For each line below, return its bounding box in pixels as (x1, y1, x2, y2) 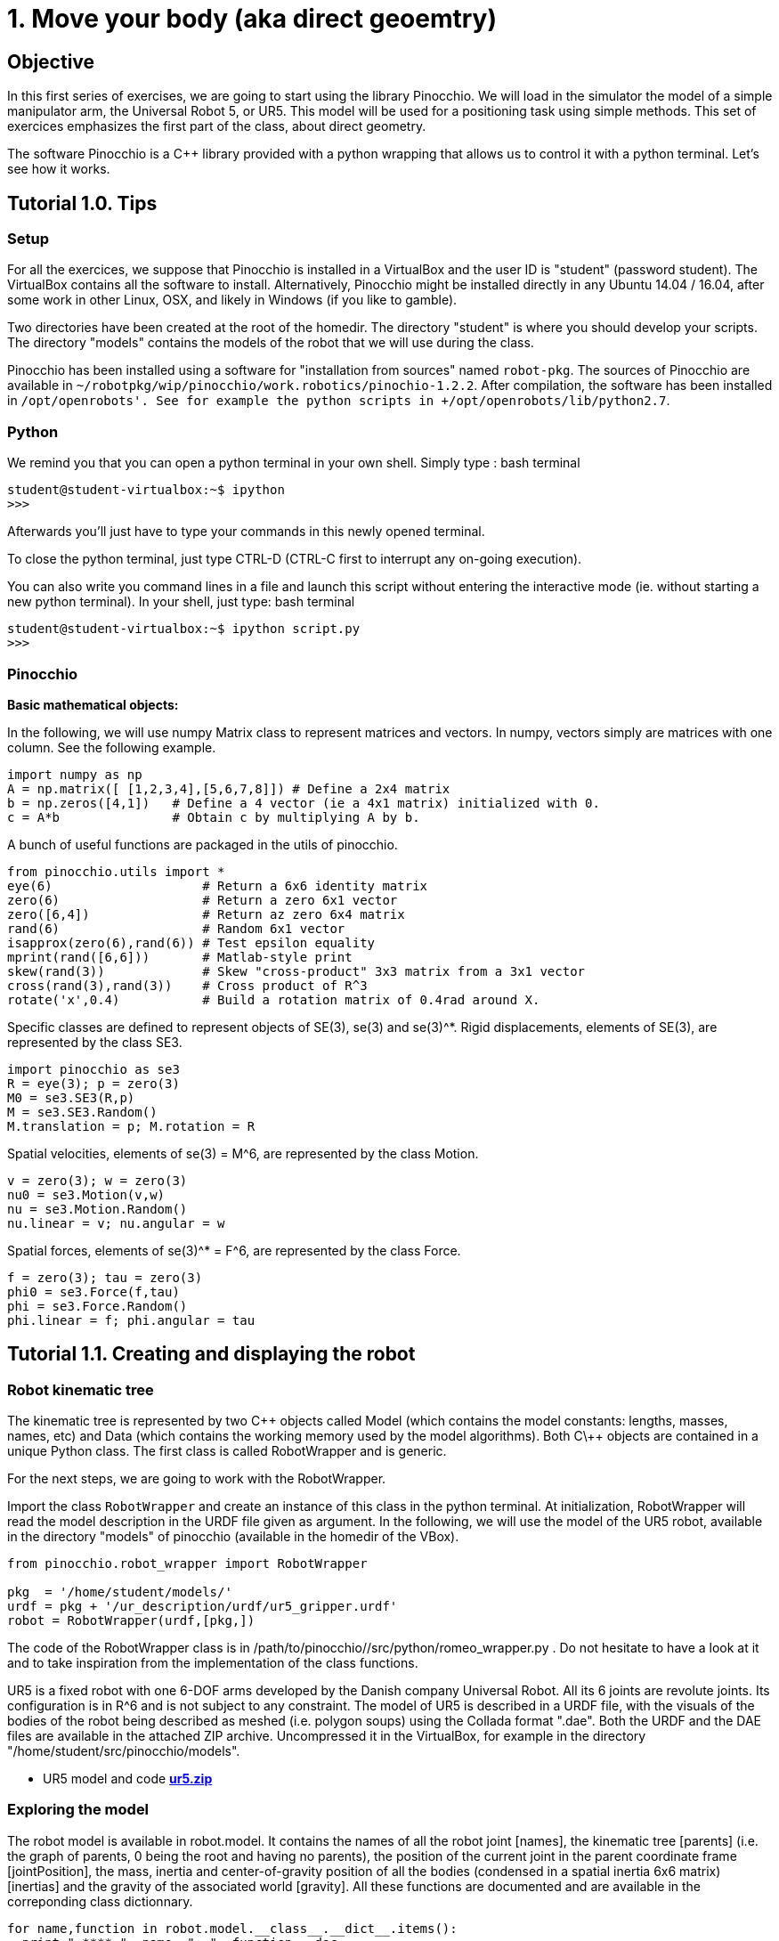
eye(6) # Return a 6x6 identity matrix (7, 878, 428, 893)
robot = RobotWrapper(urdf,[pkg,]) (7, 1613, 256, 1628)
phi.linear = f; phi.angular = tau (7, 1312, 256, 1328)
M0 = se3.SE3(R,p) (7, 1090, 135, 1105)
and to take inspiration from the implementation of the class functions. (7, 1655, 418, 1671)
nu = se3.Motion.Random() (7, 1201, 188, 1216)
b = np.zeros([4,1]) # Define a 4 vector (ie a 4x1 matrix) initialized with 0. (7, 795, 600, 810)
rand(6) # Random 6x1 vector (7, 921, 345, 936)
